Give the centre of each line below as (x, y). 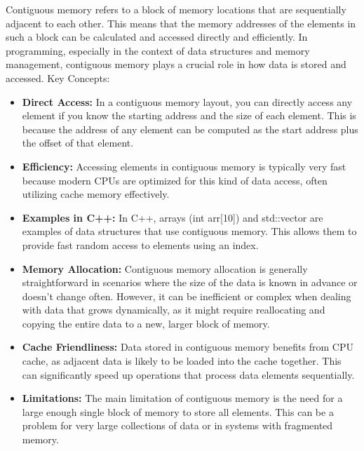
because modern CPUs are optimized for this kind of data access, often (175, 180)
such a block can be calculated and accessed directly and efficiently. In (157, 37)
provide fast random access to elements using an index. (140, 244)
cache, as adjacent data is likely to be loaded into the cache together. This (182, 361)
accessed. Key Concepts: (58, 78)
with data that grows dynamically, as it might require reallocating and (174, 310)
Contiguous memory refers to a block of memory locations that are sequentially (176, 9)
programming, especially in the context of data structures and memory (158, 50)
